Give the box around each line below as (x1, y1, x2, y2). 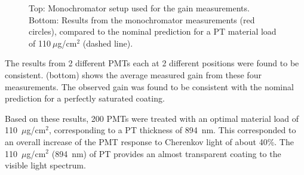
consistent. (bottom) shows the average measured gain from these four (5, 68, 262, 81)
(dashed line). (82, 36, 133, 49)
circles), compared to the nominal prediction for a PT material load (29, 25, 277, 38)
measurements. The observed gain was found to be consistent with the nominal (5, 80, 294, 93)
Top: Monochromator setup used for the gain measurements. (29, 2, 250, 14)
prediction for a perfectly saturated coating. (5, 92, 165, 105)
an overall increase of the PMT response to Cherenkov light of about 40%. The (5, 135, 294, 148)
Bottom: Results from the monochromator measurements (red (29, 13, 255, 26)
